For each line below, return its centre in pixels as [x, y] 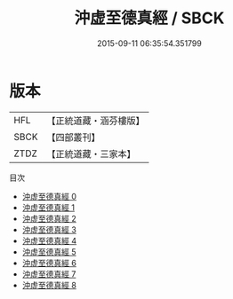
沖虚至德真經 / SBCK [149, 18]
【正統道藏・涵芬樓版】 [96, 121]
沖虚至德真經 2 [49, 218]
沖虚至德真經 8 [49, 285]
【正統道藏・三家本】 [91, 153]
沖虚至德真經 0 [49, 196]
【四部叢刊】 [73, 137]
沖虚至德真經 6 [49, 263]
